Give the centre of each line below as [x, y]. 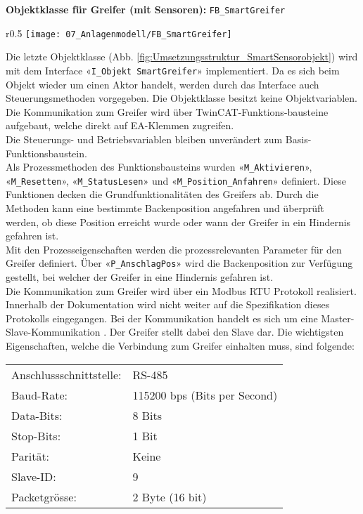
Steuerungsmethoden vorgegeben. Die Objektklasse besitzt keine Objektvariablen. [181, 98]
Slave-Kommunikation [53, 332]
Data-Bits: [37, 415]
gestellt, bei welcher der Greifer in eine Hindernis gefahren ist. [140, 277]
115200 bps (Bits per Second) [205, 395]
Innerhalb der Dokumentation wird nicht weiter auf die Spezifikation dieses [168, 304]
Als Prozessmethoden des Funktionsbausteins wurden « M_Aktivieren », [159, 167]
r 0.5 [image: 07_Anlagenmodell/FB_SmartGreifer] [119, 33]
